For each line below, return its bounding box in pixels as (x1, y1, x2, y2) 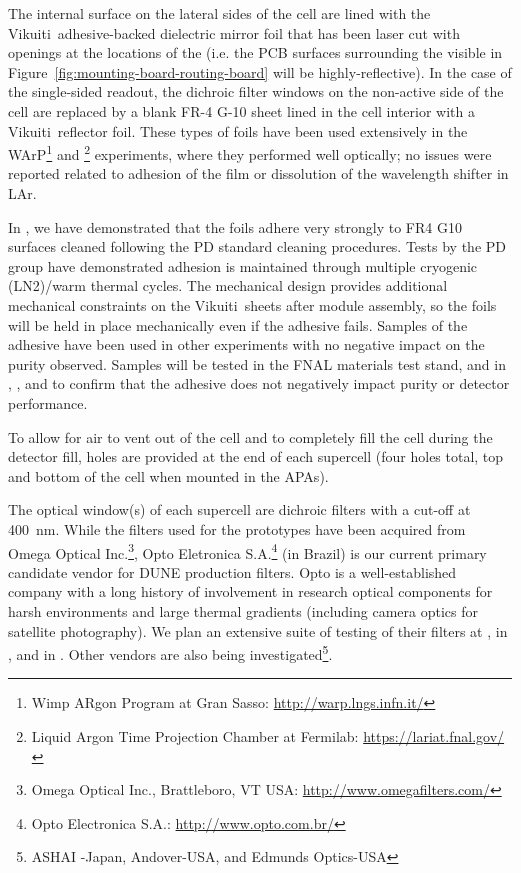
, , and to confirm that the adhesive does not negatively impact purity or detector (8, 373, 510, 394)
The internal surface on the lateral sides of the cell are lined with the (8, 3, 431, 23)
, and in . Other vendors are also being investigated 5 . (8, 641, 333, 664)
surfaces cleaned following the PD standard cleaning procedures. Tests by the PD (8, 236, 507, 257)
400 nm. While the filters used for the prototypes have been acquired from (8, 518, 466, 539)
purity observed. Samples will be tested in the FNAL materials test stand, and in (8, 353, 506, 374)
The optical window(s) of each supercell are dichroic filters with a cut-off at (8, 499, 471, 520)
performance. (8, 392, 88, 413)
